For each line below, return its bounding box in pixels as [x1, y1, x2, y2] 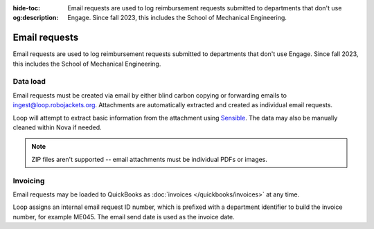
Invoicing [12, 176, 45, 185]
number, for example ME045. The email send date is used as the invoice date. [12, 212, 235, 221]
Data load [12, 77, 46, 86]
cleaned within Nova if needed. [12, 123, 102, 131]
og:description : [12, 14, 59, 22]
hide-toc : [12, 4, 41, 12]
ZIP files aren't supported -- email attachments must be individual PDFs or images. [31, 155, 268, 163]
